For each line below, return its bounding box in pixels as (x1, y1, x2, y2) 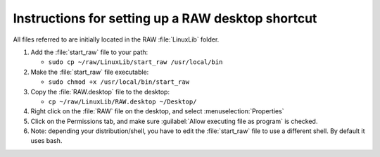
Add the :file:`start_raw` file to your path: (30, 48, 148, 56)
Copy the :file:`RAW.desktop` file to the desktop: (30, 87, 170, 96)
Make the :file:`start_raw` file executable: (30, 68, 149, 76)
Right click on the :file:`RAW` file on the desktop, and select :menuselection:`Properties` (30, 107, 284, 115)
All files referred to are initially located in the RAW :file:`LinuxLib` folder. (13, 35, 220, 44)
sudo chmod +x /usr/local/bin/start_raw (48, 78, 190, 86)
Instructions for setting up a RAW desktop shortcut (13, 11, 317, 26)
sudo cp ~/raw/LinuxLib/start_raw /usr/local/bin (48, 58, 223, 66)
